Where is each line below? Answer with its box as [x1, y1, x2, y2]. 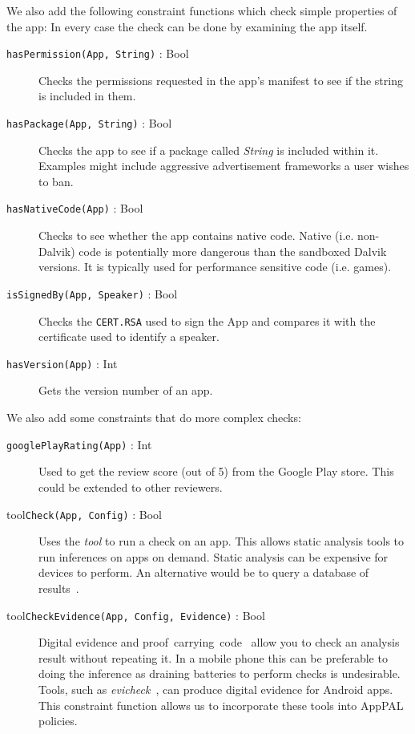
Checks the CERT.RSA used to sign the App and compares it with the [38, 312, 376, 329]
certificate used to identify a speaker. [38, 328, 220, 345]
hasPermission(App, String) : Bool [6, 45, 189, 62]
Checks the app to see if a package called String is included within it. [38, 141, 379, 158]
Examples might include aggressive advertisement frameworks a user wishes [38, 157, 409, 174]
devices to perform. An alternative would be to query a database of [38, 564, 369, 581]
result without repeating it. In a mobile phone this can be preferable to [38, 649, 388, 666]
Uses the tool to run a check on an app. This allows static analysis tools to [38, 533, 405, 549]
